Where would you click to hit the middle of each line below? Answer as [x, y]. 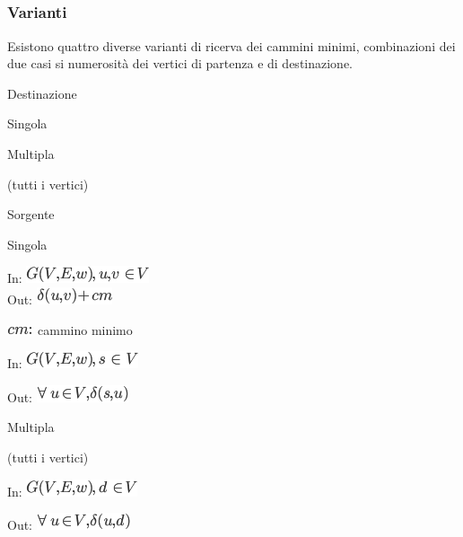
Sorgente [31, 214]
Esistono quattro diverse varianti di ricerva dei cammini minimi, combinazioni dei [231, 45]
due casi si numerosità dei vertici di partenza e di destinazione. [180, 63]
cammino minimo [85, 329]
